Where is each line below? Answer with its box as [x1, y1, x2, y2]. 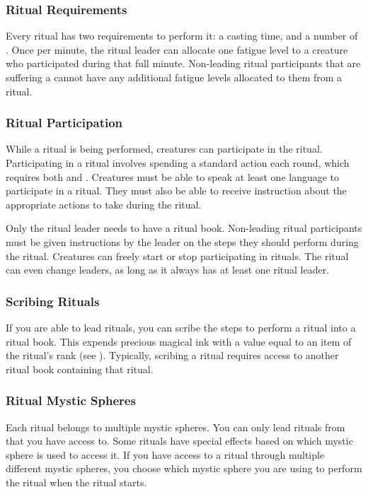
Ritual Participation [6, 114, 123, 131]
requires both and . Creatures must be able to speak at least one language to [6, 169, 340, 184]
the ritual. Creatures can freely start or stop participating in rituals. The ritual [6, 248, 349, 263]
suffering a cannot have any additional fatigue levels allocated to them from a [6, 70, 343, 84]
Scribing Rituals [6, 292, 100, 310]
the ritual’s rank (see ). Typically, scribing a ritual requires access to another [6, 348, 339, 363]
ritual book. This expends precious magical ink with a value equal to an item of [6, 334, 352, 348]
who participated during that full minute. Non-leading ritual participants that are [6, 56, 361, 71]
